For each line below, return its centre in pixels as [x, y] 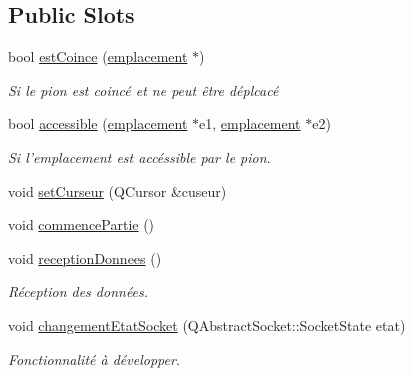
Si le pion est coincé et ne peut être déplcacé [143, 89]
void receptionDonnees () [85, 257]
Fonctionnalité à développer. [94, 358]
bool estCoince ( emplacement [98, 56]
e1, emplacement [250, 123]
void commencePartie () [81, 224]
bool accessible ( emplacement [98, 123]
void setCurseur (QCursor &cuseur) [117, 190]
